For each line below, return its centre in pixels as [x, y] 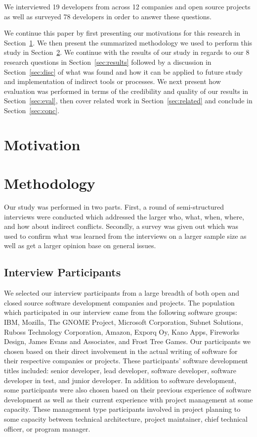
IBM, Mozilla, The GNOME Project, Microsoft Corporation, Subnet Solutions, [124, 322]
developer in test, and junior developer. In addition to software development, [120, 380]
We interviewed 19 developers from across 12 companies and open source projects [127, 6]
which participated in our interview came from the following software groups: [121, 312]
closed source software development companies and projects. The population [119, 302]
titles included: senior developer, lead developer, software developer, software [120, 370]
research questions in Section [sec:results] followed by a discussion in [108, 62]
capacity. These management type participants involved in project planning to [122, 409]
